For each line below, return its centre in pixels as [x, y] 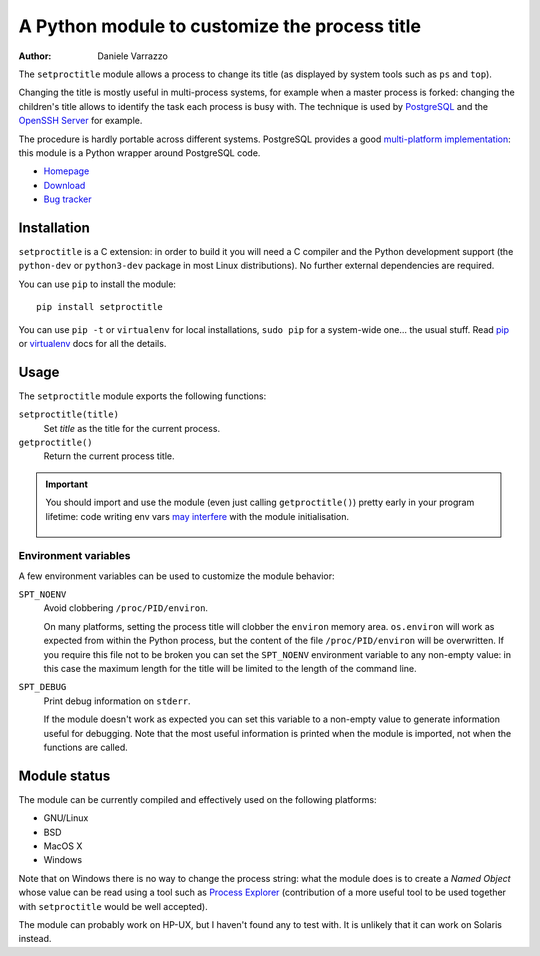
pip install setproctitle [100, 307]
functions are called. [86, 747]
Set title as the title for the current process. [131, 428]
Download [64, 185]
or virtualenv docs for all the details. [92, 343]
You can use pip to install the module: [97, 284]
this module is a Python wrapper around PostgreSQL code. [139, 152]
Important [67, 484]
